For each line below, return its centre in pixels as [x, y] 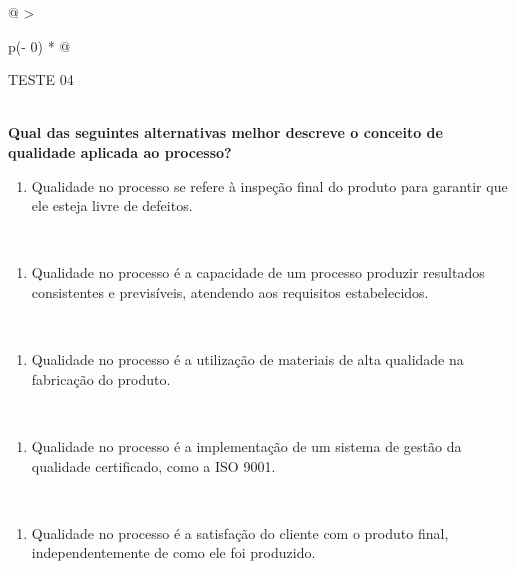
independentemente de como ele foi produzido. [173, 552]
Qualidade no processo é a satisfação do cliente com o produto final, [240, 532]
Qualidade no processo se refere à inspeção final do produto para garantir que [269, 185]
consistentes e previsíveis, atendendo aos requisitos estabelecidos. [230, 291]
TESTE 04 [41, 79]
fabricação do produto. [101, 378]
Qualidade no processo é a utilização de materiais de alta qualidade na [247, 359]
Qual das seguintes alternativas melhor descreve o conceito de [225, 132]
